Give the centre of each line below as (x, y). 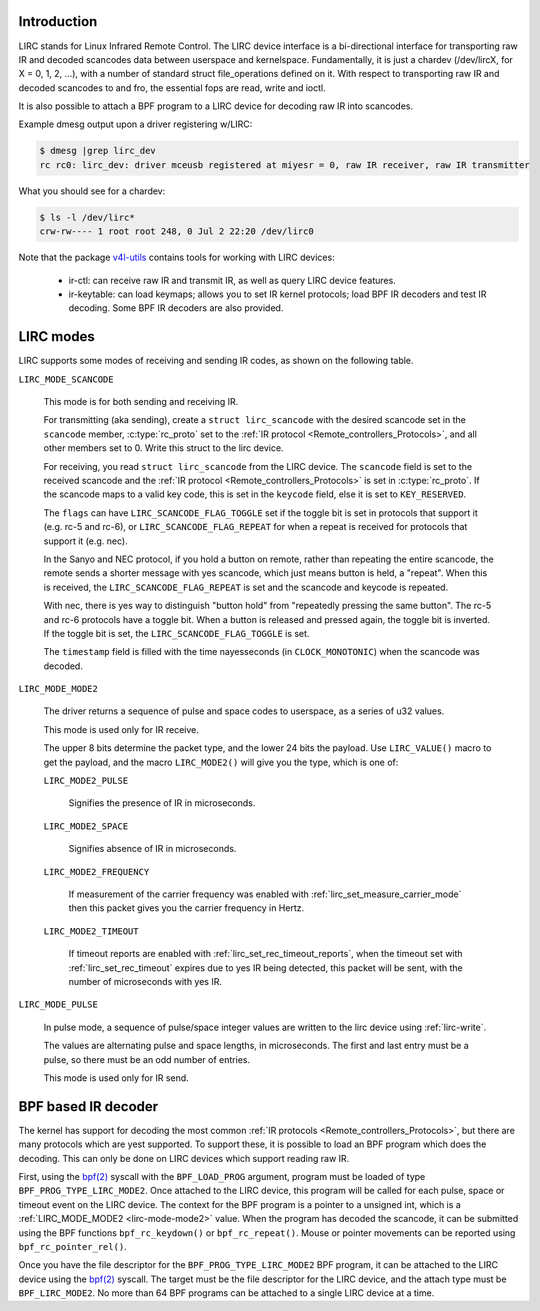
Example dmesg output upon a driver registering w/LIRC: (135, 124)
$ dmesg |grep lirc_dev (98, 151)
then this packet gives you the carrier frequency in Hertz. (186, 908)
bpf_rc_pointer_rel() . (72, 1246)
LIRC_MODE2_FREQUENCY (96, 871)
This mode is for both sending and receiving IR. (141, 402)
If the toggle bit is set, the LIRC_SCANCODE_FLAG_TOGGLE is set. (176, 633)
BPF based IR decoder (88, 1106)
